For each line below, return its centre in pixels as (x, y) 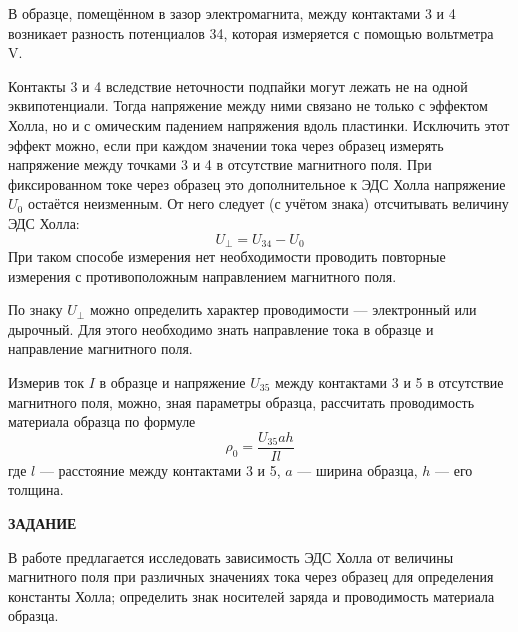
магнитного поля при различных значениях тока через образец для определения (251, 576)
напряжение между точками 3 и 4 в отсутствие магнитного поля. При (220, 164)
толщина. (36, 489)
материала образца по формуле (102, 421)
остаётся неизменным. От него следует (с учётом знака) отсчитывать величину (268, 203)
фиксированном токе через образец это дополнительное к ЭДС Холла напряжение (257, 183)
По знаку (35, 309)
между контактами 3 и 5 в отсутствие (389, 381)
